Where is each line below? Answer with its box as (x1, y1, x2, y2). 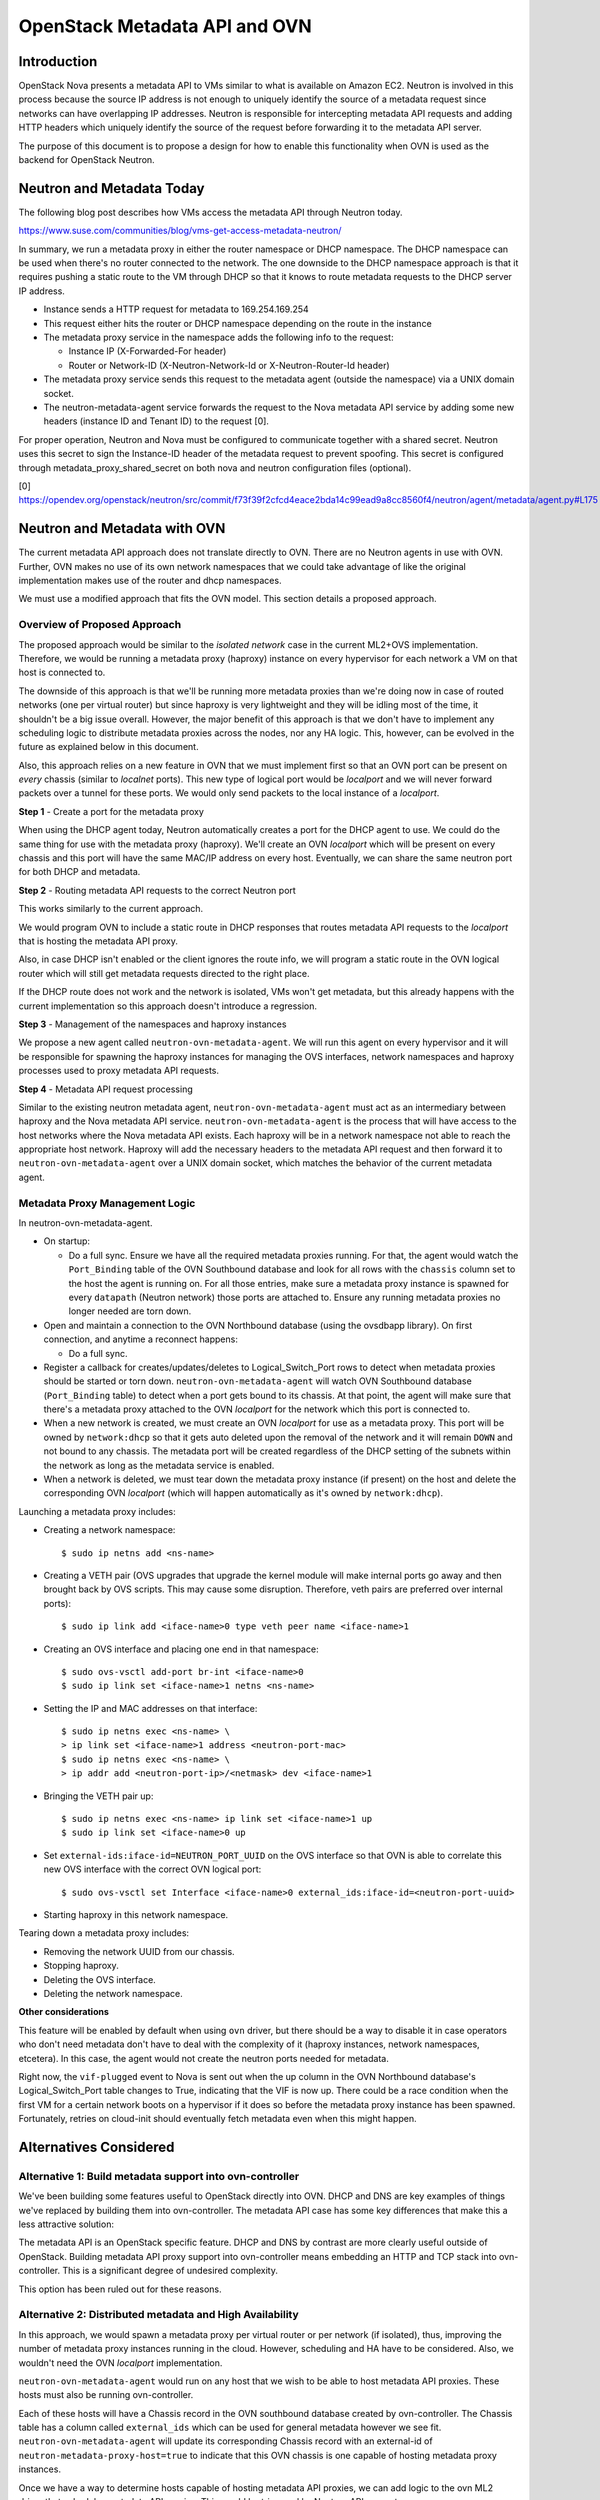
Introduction (18, 53, 98, 70)
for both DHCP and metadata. (18, 866, 141, 878)
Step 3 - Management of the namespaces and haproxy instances (18, 1018, 287, 1030)
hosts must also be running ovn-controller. (18, 2389, 194, 2401)
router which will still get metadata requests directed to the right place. (18, 967, 310, 979)
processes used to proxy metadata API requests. (18, 1065, 220, 1077)
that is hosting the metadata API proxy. (18, 935, 179, 947)
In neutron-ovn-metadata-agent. (18, 1216, 153, 1229)
